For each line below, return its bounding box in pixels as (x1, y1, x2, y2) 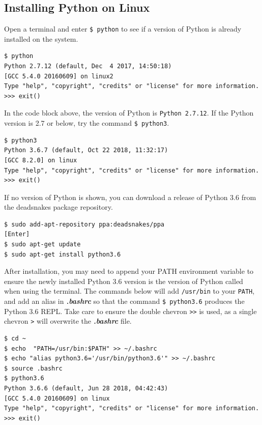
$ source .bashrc (4, 364, 63, 372)
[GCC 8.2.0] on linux (4, 156, 77, 164)
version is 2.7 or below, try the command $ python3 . (4, 118, 169, 128)
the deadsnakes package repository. (4, 202, 113, 212)
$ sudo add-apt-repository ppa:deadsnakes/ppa (4, 220, 164, 228)
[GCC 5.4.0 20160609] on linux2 (4, 72, 113, 80)
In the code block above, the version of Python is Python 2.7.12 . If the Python (4, 107, 254, 118)
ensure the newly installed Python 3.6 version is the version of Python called (4, 275, 243, 286)
